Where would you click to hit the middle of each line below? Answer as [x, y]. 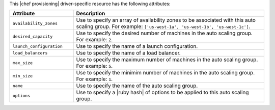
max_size [23, 63]
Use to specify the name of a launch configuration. [137, 46]
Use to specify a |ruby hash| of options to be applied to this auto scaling [162, 93]
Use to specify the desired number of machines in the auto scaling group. [164, 33]
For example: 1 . [94, 79]
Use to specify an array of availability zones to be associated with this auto [166, 20]
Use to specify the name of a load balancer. [128, 53]
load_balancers [30, 53]
